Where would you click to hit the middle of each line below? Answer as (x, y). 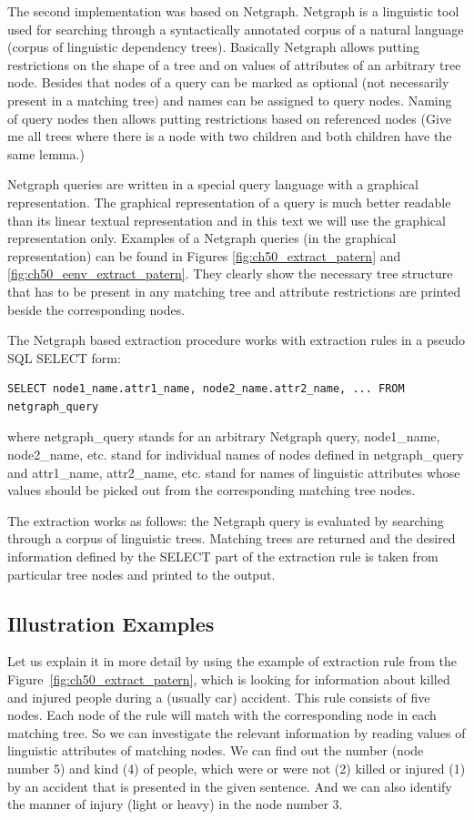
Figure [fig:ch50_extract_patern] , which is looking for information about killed (229, 679)
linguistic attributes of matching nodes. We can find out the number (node (216, 750)
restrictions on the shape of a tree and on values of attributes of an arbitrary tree (234, 64)
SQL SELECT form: (64, 357)
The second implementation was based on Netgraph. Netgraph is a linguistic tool (233, 11)
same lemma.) (46, 153)
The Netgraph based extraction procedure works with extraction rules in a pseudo (237, 340)
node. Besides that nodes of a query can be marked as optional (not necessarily (228, 82)
